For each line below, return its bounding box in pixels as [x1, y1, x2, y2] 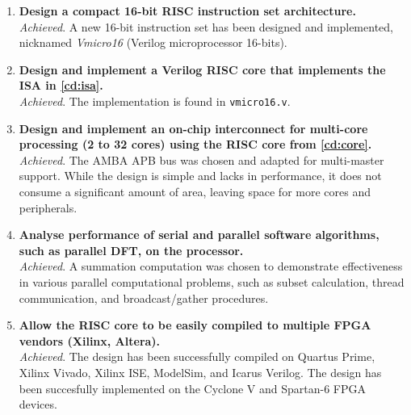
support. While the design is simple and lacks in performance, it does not [19, 167, 382, 184]
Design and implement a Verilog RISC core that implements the [19, 61, 386, 78]
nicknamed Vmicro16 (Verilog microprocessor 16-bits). [19, 34, 287, 51]
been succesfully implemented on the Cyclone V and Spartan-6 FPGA [19, 379, 367, 396]
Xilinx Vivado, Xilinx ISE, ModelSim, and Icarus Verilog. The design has [19, 363, 382, 380]
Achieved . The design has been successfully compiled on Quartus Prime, [19, 348, 375, 365]
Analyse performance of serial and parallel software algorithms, [19, 226, 380, 243]
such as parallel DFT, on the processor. [19, 241, 244, 258]
